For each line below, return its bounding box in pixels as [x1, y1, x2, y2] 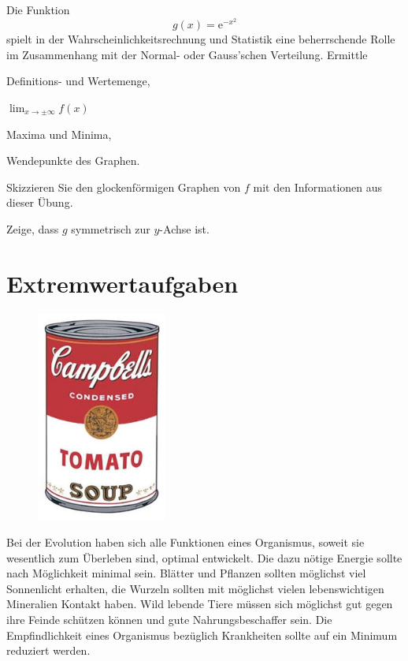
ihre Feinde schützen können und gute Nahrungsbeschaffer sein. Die [6, 611, 332, 627]
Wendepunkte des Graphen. [6, 152, 140, 169]
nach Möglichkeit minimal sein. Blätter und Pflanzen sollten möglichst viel [6, 565, 366, 581]
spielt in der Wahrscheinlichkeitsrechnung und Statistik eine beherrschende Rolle [6, 31, 395, 47]
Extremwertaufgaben [6, 267, 239, 299]
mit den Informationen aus [253, 178, 383, 195]
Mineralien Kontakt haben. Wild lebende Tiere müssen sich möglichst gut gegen [6, 596, 393, 612]
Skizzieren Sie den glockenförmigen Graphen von [6, 178, 241, 195]
